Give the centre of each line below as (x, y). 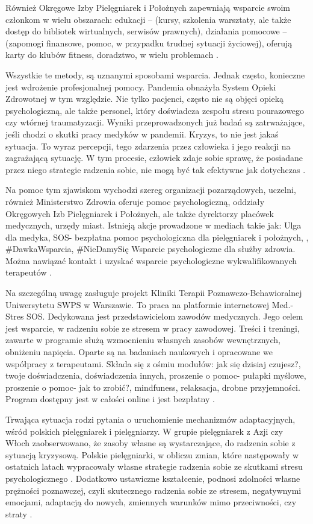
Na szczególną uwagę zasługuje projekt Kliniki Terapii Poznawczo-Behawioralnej (154, 293)
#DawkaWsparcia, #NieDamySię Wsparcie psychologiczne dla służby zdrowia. (150, 249)
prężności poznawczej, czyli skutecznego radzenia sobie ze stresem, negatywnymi (153, 490)
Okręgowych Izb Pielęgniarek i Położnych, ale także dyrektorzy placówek (140, 213)
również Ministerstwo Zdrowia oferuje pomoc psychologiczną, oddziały (135, 201)
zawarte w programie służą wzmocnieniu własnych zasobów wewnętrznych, (143, 340)
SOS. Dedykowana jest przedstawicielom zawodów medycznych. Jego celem (165, 316)
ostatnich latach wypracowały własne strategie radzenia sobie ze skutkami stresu (154, 466)
